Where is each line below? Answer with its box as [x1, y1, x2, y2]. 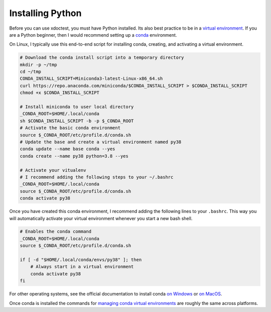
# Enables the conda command [20, 229, 92, 235]
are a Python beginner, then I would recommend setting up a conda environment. [9, 32, 177, 38]
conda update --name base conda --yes [20, 146, 115, 152]
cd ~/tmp [20, 69, 42, 75]
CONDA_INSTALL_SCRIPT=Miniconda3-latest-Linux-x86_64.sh [20, 76, 163, 81]
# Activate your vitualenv [20, 167, 86, 173]
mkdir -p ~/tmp [20, 62, 57, 67]
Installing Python [9, 8, 82, 19]
